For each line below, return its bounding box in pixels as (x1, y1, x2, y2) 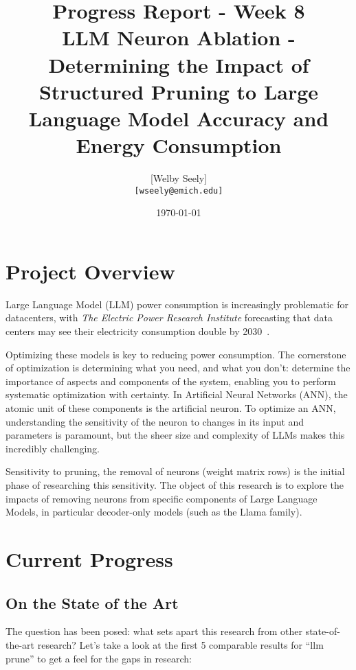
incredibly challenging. (5, 441, 100, 455)
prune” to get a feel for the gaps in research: (5, 651, 192, 665)
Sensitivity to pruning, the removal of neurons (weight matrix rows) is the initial (5, 464, 345, 478)
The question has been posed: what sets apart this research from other (5, 624, 302, 638)
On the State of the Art (5, 592, 179, 613)
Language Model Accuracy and (28, 104, 329, 132)
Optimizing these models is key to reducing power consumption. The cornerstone (5, 347, 346, 361)
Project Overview (5, 257, 175, 285)
